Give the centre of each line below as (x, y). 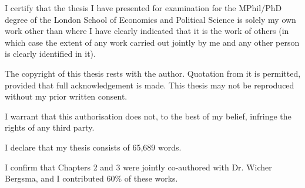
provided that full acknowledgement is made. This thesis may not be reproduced (150, 85)
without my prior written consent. (66, 96)
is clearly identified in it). (50, 54)
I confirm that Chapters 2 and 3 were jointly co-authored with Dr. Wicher (138, 167)
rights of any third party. (50, 127)
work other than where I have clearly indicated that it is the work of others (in (147, 31)
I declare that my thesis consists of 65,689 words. (93, 147)
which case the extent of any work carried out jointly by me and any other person (152, 42)
